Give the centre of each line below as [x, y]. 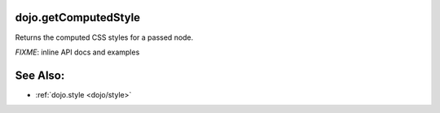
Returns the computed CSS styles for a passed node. [104, 37]
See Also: [40, 75]
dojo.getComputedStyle [78, 17]
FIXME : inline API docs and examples [77, 52]
